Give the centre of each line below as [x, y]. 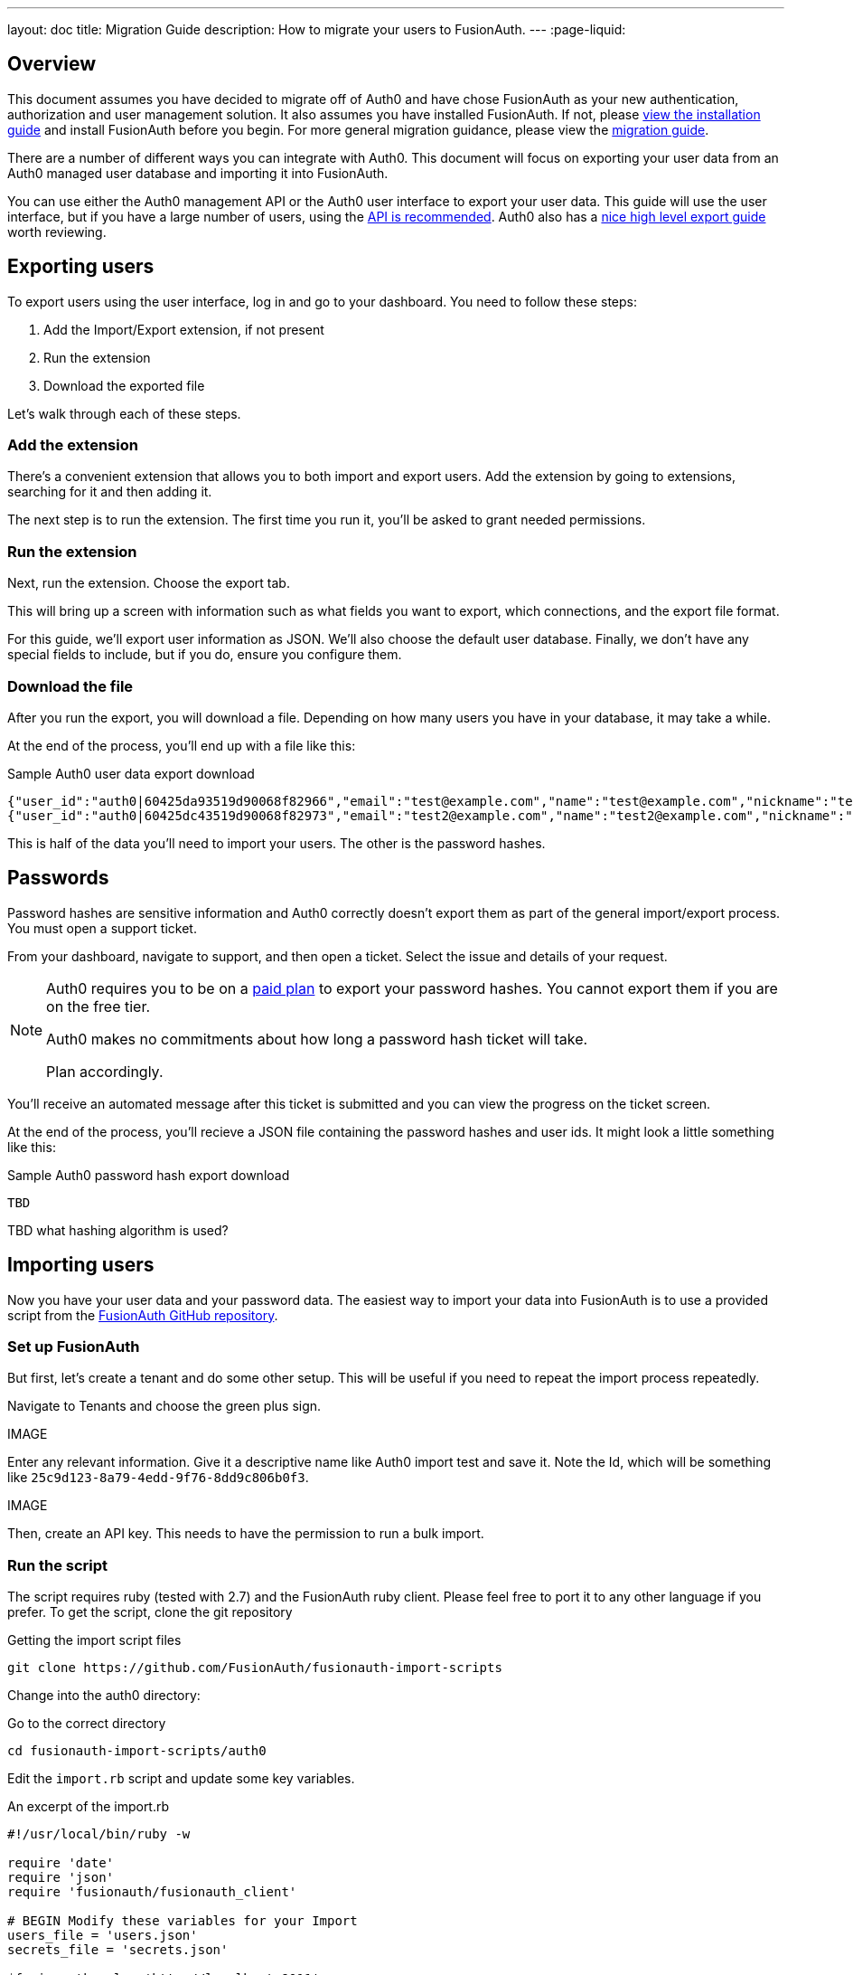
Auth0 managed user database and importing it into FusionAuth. [198, 173]
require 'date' [61, 1863]
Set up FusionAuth [74, 1347]
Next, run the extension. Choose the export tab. [149, 583]
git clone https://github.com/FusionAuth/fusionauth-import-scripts [255, 1668]
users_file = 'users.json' [103, 1936]
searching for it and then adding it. [110, 492]
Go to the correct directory [87, 1724]
